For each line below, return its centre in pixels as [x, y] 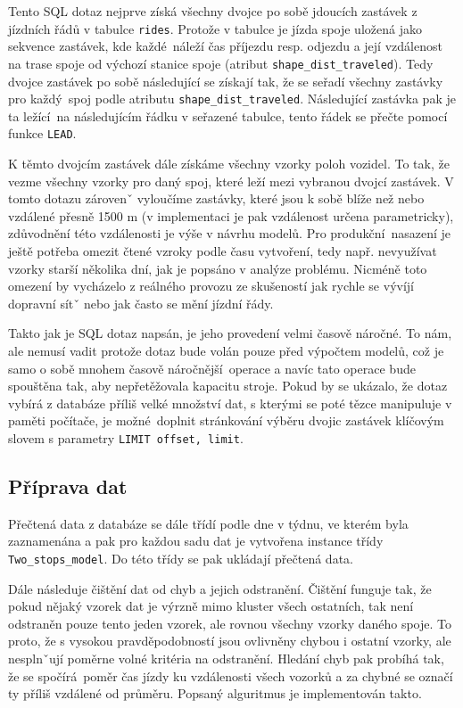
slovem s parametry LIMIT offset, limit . [126, 437]
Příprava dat [68, 486]
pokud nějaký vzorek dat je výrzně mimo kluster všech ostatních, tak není [211, 606]
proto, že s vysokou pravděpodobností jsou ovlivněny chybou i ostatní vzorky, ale [230, 641]
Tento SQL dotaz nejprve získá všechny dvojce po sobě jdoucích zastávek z [213, 11]
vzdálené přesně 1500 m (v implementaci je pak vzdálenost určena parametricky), [231, 215]
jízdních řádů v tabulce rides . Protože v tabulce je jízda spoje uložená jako [215, 28]
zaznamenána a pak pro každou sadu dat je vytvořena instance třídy [196, 541]
